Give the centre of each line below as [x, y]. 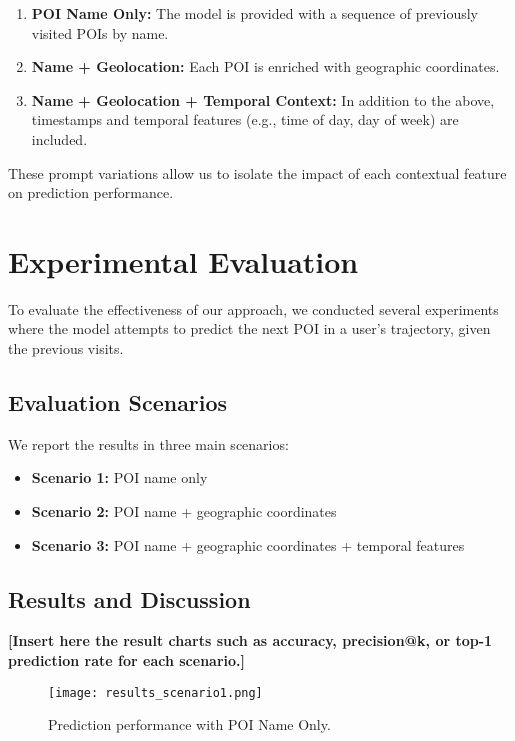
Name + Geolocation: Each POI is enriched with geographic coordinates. [265, 66]
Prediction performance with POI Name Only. [189, 724]
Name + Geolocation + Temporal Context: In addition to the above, [263, 99]
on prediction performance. [91, 192]
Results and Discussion [129, 598]
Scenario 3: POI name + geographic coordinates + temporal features [248, 544]
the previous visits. [66, 348]
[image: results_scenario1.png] [155, 692]
